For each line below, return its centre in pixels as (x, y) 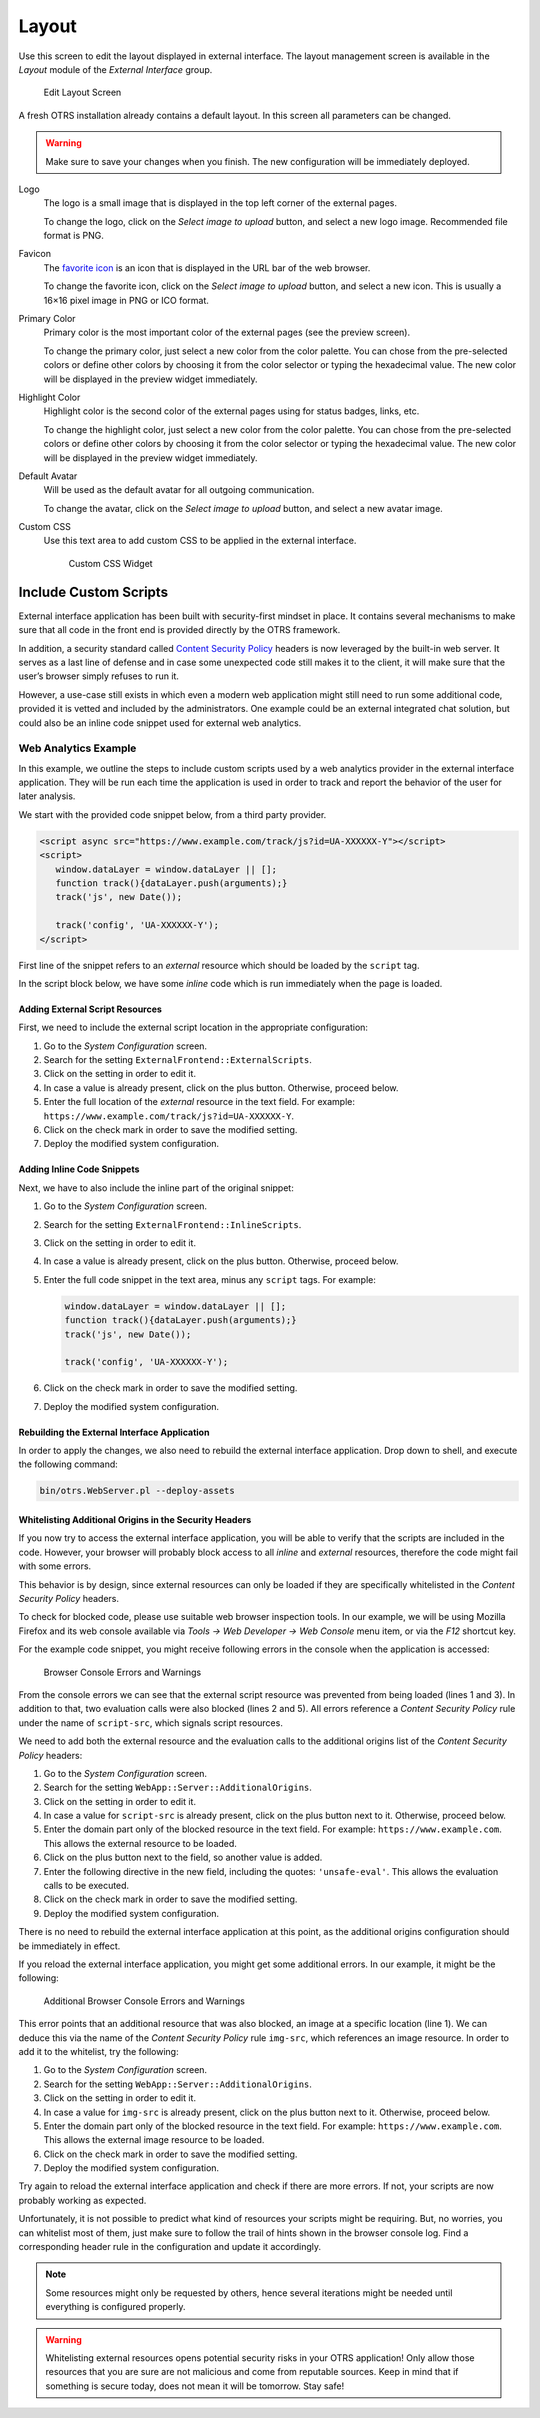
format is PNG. (73, 236)
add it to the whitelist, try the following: (98, 2051)
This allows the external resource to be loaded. (140, 1843)
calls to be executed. (86, 1886)
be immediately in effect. (69, 1946)
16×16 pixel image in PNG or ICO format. (126, 300)
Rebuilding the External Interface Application (114, 1432)
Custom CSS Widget (111, 563)
